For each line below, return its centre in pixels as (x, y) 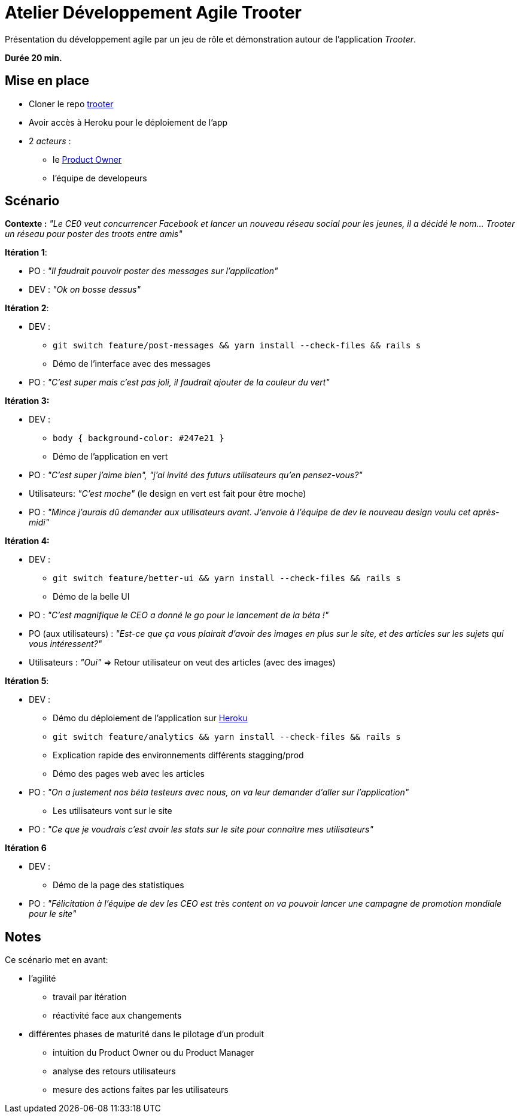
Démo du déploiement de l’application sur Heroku (150, 718)
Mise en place (47, 81)
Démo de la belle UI (91, 597)
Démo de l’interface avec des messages (132, 364)
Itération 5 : (27, 681)
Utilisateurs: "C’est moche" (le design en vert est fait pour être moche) (168, 494)
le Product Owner (87, 159)
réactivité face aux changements (117, 1016)
